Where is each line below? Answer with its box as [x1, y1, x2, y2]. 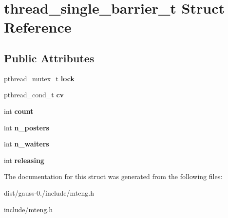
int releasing [4, 155, 44, 165]
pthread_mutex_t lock [4, 73, 75, 83]
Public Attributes [4, 50, 95, 65]
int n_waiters [4, 139, 49, 149]
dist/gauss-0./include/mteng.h [4, 187, 94, 198]
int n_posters [4, 122, 49, 132]
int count [4, 106, 34, 116]
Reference [4, 17, 72, 37]
